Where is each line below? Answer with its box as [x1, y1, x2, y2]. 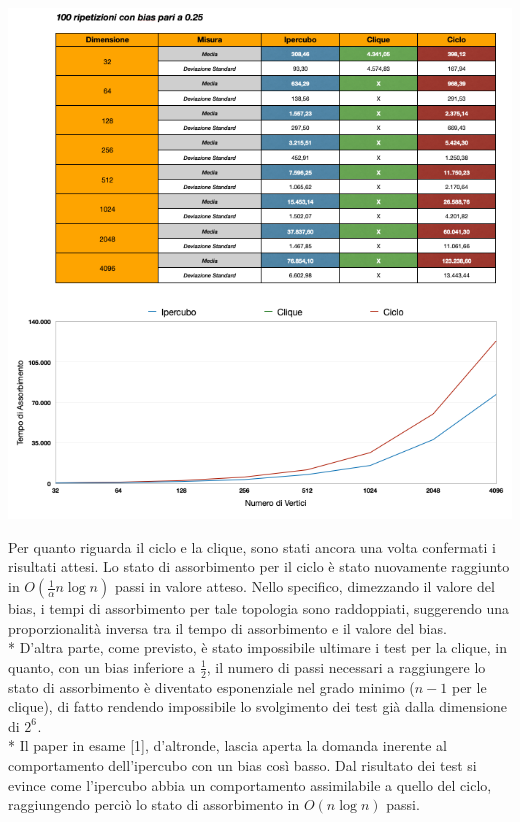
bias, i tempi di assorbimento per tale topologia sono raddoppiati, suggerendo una [8, 598, 510, 619]
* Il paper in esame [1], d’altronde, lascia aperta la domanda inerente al [8, 735, 447, 756]
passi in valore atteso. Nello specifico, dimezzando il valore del [114, 576, 495, 597]
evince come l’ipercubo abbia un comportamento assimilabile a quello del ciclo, [8, 774, 492, 795]
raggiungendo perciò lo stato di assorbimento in [8, 794, 300, 815]
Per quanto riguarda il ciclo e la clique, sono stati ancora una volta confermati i [8, 536, 496, 557]
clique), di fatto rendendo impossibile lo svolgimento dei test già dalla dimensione [8, 696, 507, 717]
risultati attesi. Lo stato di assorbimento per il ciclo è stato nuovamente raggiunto [8, 556, 510, 577]
